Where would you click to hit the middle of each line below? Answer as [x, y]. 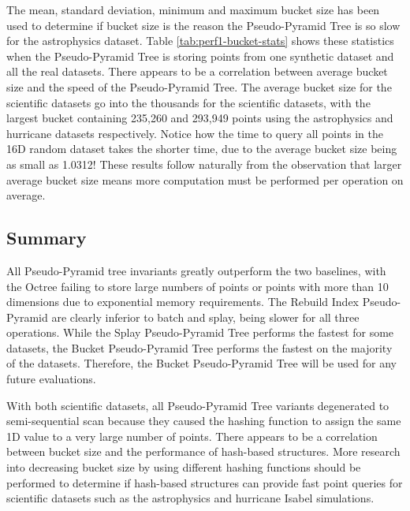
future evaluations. [51, 379]
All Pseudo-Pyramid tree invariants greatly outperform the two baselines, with [196, 270]
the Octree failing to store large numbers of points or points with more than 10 [198, 286]
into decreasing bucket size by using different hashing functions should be [184, 467]
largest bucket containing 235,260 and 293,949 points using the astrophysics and [200, 118]
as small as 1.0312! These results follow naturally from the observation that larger [204, 164]
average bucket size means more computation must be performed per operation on [205, 179]
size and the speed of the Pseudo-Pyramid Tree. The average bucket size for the [199, 86]
